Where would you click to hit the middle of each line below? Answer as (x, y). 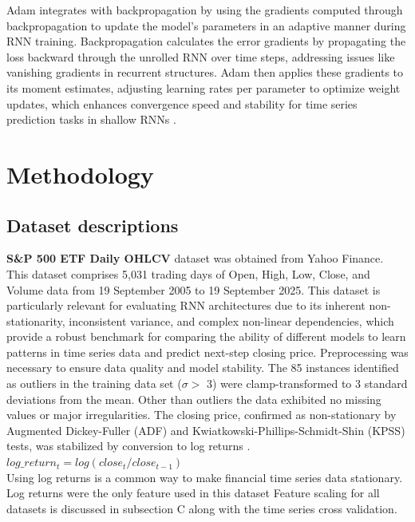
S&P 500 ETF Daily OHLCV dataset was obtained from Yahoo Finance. (195, 258)
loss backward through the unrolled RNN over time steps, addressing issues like (201, 56)
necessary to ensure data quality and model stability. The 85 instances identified (203, 368)
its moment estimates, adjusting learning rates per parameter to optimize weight (204, 87)
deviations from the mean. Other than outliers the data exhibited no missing (194, 399)
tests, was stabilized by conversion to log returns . (128, 446)
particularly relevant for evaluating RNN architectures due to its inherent (186, 305)
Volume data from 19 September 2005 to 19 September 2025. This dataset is (194, 289)
